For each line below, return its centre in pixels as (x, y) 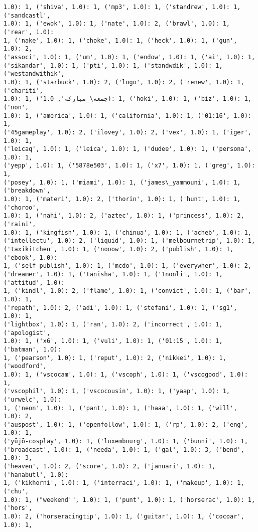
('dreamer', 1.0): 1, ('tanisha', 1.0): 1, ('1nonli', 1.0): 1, (113, 274)
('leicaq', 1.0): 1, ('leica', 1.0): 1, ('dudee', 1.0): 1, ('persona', (127, 149)
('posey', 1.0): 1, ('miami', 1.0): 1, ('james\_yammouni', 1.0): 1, (122, 182)
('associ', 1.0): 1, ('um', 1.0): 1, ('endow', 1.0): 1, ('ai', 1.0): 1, (130, 57)
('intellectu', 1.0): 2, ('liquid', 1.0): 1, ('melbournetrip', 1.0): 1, (130, 241)
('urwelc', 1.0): (32, 399)
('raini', (20, 224)
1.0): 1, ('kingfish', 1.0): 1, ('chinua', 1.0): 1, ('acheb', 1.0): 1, (127, 232)
